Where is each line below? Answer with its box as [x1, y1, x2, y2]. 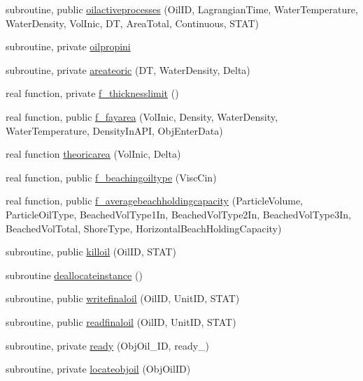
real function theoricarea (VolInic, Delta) [6, 147, 181, 161]
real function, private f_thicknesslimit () [6, 86, 179, 100]
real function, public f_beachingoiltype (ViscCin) [6, 170, 217, 184]
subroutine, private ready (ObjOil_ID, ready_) [6, 338, 209, 352]
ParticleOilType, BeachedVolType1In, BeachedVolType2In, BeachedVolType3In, [6, 207, 351, 221]
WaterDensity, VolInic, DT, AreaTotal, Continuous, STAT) [6, 15, 259, 30]
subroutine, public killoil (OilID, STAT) [6, 244, 176, 259]
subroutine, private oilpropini [6, 39, 131, 54]
